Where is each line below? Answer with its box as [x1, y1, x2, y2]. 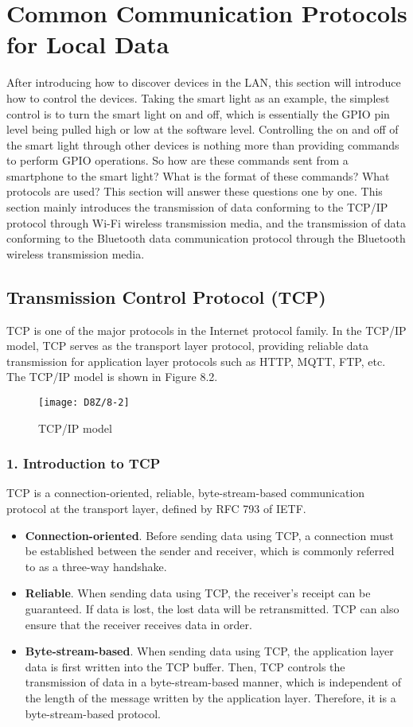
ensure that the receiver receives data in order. [25, 616, 252, 632]
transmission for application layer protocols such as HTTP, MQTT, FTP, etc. [6, 352, 386, 369]
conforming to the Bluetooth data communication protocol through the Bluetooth [6, 230, 406, 247]
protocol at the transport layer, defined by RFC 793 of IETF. [6, 500, 306, 517]
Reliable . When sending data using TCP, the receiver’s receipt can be [25, 585, 371, 601]
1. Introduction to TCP [6, 453, 161, 473]
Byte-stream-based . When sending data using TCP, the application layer [25, 643, 394, 659]
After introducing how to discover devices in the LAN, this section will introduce [6, 74, 401, 91]
